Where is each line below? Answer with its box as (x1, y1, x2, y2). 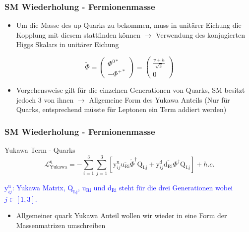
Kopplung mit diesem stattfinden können (16, 29, 141, 40)
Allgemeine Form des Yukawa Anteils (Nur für (89, 94, 230, 105)
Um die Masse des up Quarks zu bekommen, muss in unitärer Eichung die (16, 20, 242, 30)
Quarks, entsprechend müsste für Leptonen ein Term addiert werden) (16, 104, 227, 115)
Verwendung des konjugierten (156, 29, 245, 40)
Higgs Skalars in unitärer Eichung (16, 39, 119, 50)
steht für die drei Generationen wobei (119, 182, 233, 192)
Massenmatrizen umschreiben (16, 220, 106, 230)
